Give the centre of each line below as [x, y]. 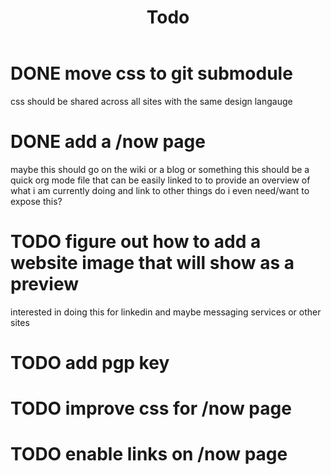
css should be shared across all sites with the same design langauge [151, 101]
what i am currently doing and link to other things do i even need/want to [160, 190]
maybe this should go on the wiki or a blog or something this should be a [160, 169]
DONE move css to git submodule [151, 73]
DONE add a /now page [108, 142]
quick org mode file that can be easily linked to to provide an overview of [160, 180]
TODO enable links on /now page [149, 454]
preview [45, 284]
